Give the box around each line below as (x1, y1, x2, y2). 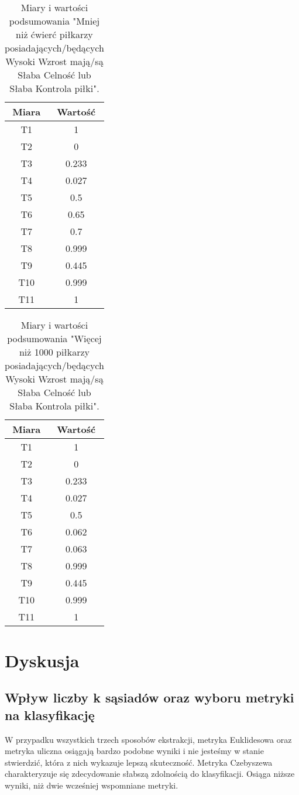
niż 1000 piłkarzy (19, 344, 90, 359)
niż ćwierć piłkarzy (16, 27, 93, 41)
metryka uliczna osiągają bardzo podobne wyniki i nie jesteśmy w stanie (5, 745, 264, 757)
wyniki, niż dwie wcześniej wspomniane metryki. (5, 779, 178, 791)
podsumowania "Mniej (9, 13, 100, 28)
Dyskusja (5, 648, 80, 672)
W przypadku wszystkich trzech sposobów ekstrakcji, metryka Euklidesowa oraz (5, 733, 292, 745)
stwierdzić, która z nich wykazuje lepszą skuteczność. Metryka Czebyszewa (5, 756, 273, 768)
